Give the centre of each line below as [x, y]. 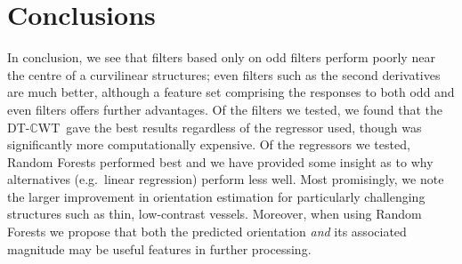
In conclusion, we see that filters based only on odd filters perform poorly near [221, 57]
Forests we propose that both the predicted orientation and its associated [207, 232]
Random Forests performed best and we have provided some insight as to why [220, 161]
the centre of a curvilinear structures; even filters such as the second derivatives [224, 74]
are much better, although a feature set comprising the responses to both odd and [231, 92]
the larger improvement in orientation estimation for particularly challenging [216, 196]
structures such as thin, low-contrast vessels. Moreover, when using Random [215, 214]
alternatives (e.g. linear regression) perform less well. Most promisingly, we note [226, 179]
